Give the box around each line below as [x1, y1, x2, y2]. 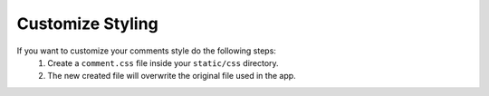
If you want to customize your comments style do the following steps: [16, 45, 276, 56]
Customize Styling [16, 14, 158, 34]
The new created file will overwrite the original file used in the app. [47, 71, 296, 82]
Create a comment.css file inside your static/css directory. [47, 57, 280, 68]
